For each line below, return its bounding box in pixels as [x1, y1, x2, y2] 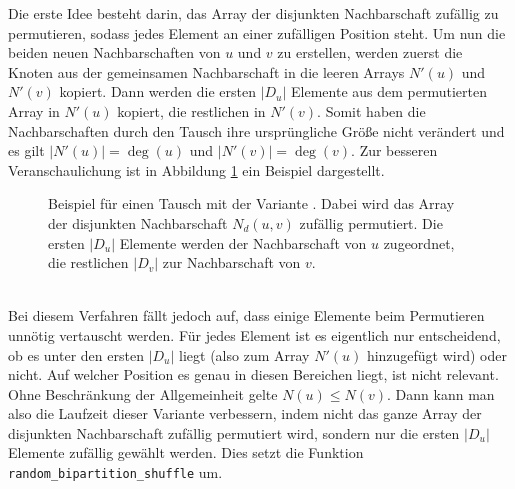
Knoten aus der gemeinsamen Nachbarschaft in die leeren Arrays [8, 61, 405, 82]
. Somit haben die [317, 100, 426, 121]
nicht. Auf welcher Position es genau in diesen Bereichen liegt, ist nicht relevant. [8, 364, 499, 385]
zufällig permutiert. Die [299, 212, 443, 233]
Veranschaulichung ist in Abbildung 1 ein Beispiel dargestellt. [8, 159, 385, 180]
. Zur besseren [351, 140, 438, 161]
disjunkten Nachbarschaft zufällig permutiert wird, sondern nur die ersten [8, 422, 460, 443]
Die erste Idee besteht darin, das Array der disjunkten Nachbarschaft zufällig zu [8, 3, 499, 23]
